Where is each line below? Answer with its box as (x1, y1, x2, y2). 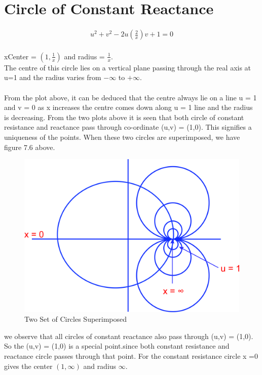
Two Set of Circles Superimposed (24, 314, 127, 324)
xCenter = (4, 51, 36, 61)
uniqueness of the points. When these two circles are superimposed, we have (4, 131, 240, 142)
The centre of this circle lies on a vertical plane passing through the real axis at (4, 62, 251, 72)
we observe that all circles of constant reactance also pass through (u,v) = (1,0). (4, 330, 253, 341)
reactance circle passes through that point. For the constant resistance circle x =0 (4, 350, 258, 361)
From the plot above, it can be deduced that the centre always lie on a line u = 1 (4, 92, 257, 102)
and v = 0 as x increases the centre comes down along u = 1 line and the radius (4, 102, 253, 113)
